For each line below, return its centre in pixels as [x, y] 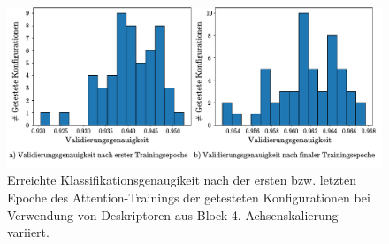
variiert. [28, 232]
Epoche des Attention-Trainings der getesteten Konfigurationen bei [189, 197]
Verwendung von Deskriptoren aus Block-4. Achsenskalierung [173, 214]
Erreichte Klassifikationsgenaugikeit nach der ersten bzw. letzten [182, 180]
